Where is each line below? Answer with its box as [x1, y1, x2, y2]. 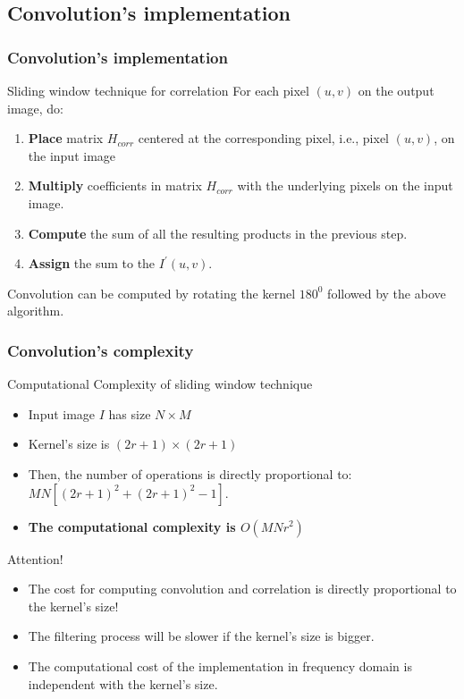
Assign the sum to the [28, 254, 156, 273]
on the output [358, 81, 434, 99]
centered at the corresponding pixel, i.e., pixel [138, 129, 389, 147]
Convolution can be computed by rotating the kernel [7, 283, 296, 302]
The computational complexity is [28, 517, 236, 535]
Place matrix [28, 129, 104, 147]
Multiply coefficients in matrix [28, 176, 202, 195]
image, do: [7, 98, 63, 117]
